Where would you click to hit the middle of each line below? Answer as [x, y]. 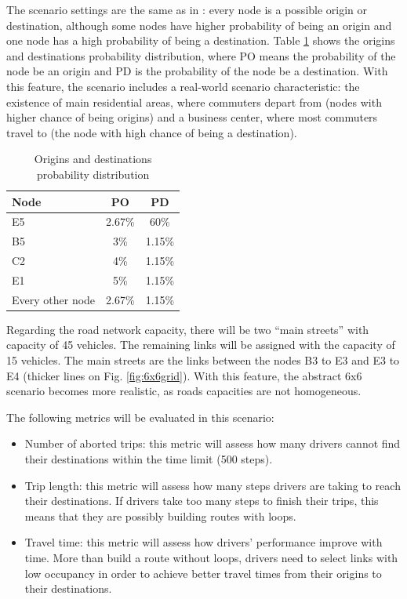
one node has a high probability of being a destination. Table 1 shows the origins [201, 40]
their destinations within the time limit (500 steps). [149, 459]
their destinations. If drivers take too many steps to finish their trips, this [202, 501]
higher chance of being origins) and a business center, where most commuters [192, 117]
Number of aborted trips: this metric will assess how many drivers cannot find [213, 443]
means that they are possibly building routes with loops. [160, 516]
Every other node [54, 299]
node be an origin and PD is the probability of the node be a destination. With [197, 71]
